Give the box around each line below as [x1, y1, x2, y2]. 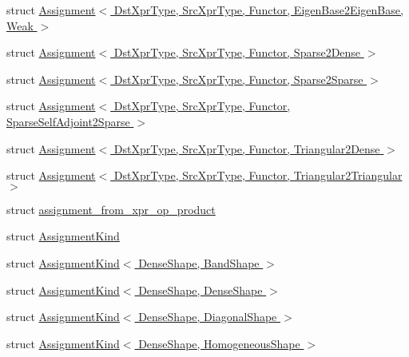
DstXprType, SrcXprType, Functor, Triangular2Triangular [113, 167, 403, 184]
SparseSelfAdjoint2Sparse [6, 113, 130, 129]
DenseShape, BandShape [138, 254, 260, 271]
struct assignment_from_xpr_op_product [6, 200, 216, 217]
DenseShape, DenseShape [138, 281, 263, 298]
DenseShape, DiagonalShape [138, 308, 277, 325]
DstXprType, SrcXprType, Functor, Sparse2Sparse [113, 70, 363, 87]
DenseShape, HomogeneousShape [138, 335, 300, 351]
